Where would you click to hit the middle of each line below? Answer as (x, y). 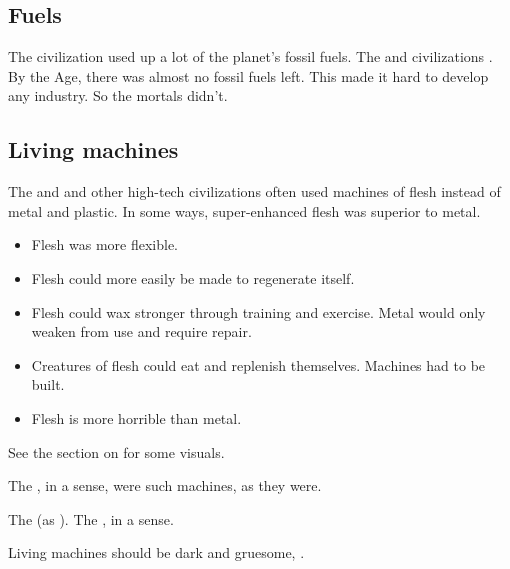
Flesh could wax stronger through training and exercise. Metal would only (258, 311)
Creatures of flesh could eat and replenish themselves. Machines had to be (258, 364)
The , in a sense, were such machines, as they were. (165, 485)
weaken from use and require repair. (141, 331)
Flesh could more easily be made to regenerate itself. (193, 277)
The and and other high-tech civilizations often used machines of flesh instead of (254, 191)
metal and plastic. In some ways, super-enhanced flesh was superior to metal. (244, 210)
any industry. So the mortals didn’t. (118, 95)
